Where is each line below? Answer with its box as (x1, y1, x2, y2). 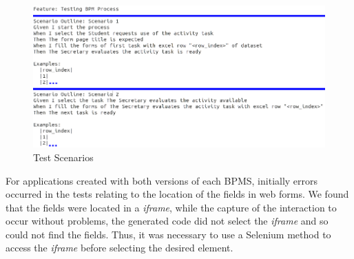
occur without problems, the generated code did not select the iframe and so (6, 214, 329, 228)
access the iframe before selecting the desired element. (6, 240, 233, 255)
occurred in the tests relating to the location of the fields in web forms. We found (6, 187, 349, 201)
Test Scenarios (33, 149, 94, 164)
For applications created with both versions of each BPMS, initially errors (6, 173, 318, 187)
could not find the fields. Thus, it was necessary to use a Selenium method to (6, 227, 331, 241)
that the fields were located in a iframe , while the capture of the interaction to (6, 200, 337, 214)
